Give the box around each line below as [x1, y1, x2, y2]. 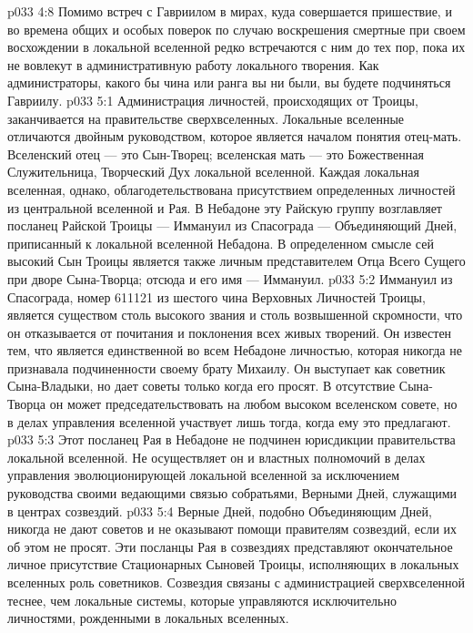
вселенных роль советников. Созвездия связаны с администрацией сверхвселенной [7, 573, 466, 591]
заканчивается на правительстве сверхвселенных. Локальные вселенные [7, 108, 405, 128]
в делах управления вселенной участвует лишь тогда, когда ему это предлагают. [7, 412, 451, 431]
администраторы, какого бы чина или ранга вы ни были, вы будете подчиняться [7, 73, 451, 92]
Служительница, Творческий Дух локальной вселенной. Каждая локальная [7, 162, 419, 181]
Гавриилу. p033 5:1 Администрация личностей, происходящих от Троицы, [7, 90, 418, 109]
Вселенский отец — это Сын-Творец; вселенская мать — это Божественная [7, 144, 424, 163]
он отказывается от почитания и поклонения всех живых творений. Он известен [7, 322, 452, 342]
